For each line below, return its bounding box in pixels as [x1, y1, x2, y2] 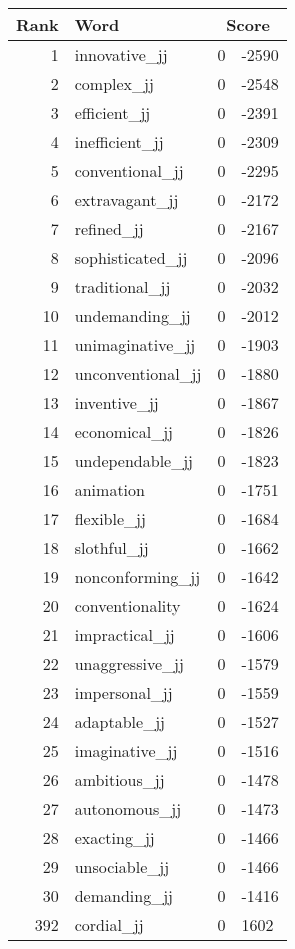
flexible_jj [74, 507, 146, 530]
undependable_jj [74, 449, 193, 472]
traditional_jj [74, 275, 171, 298]
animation [74, 478, 145, 501]
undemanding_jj [74, 304, 191, 327]
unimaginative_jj [74, 333, 196, 356]
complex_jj [74, 72, 154, 95]
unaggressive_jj [74, 652, 184, 675]
